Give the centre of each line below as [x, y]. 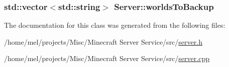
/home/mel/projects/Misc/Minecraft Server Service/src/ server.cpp [107, 58]
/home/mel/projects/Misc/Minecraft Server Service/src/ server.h [103, 41]
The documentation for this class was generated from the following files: [115, 25]
